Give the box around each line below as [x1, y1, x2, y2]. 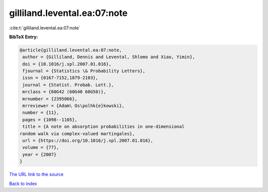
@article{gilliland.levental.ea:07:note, [19, 47, 122, 53]
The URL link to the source [9, 172, 64, 178]
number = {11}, [22, 110, 60, 115]
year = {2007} [22, 152, 57, 157]
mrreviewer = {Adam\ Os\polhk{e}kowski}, [22, 103, 125, 109]
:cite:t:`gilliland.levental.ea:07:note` [9, 25, 80, 31]
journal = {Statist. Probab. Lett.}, [22, 82, 114, 88]
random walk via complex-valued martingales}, [19, 131, 135, 136]
